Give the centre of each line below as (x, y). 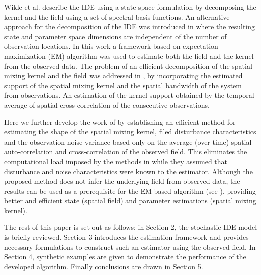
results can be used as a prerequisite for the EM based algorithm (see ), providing (130, 190)
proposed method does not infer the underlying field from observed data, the (122, 181)
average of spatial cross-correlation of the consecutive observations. (107, 105)
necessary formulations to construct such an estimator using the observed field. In (130, 247)
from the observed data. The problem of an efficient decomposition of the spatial (128, 65)
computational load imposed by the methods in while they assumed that (116, 161)
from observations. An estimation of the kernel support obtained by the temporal (129, 95)
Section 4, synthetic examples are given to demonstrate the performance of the (125, 257)
